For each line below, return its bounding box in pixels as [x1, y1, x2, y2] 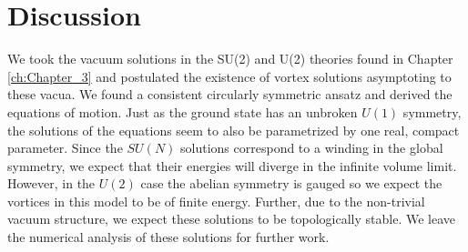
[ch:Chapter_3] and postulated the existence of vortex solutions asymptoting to [7, 66, 452, 86]
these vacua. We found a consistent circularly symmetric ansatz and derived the [7, 85, 453, 104]
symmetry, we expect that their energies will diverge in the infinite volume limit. [7, 156, 457, 175]
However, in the [7, 174, 96, 193]
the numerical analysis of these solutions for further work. [7, 227, 330, 247]
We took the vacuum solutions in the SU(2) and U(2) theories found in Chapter [7, 49, 453, 68]
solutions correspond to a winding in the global [180, 138, 443, 157]
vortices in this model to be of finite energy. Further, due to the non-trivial [7, 191, 425, 210]
